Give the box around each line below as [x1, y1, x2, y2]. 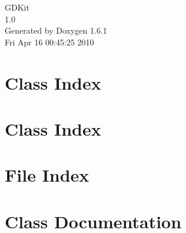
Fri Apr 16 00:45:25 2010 [5, 35, 94, 48]
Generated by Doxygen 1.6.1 [5, 24, 107, 37]
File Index [5, 163, 89, 187]
